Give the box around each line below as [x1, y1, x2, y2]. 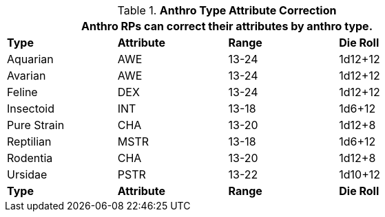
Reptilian [7, 135, 52, 148]
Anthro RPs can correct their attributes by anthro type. [81, 19, 373, 33]
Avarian [7, 69, 46, 82]
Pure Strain [7, 118, 65, 132]
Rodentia [7, 151, 53, 165]
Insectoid [7, 102, 55, 115]
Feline [7, 85, 38, 99]
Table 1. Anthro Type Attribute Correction [117, 3, 337, 17]
